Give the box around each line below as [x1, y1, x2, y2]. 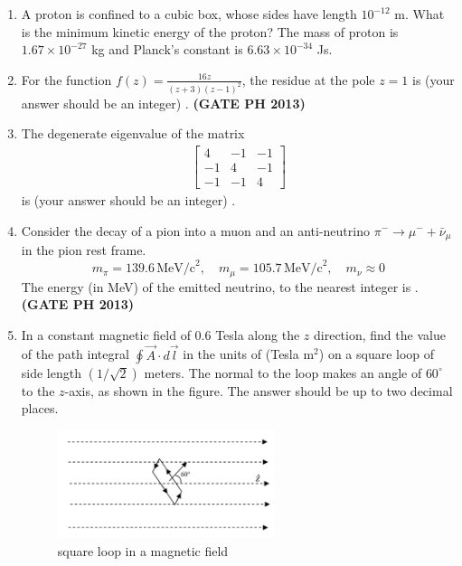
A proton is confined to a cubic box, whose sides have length [21, 5, 357, 23]
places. [21, 399, 59, 418]
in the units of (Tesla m [183, 344, 315, 363]
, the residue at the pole [241, 70, 375, 89]
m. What [394, 5, 445, 23]
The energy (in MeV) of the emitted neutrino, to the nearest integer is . [21, 277, 419, 296]
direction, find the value [314, 325, 446, 344]
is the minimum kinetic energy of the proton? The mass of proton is [21, 22, 399, 41]
